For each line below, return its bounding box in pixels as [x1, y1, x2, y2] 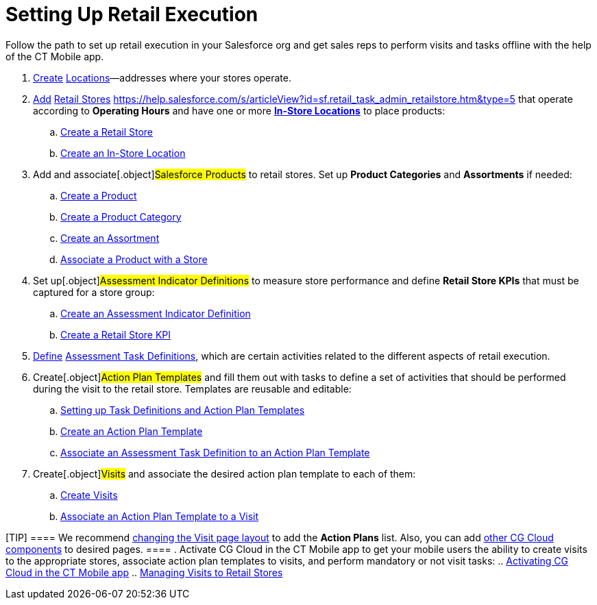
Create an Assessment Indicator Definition [60, 307, 251, 319]
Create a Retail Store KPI [60, 328, 171, 341]
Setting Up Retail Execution [5, 3, 258, 26]
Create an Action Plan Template [60, 425, 203, 437]
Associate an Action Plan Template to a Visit [60, 510, 259, 522]
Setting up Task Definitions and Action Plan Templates [60, 404, 305, 416]
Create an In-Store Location [60, 147, 186, 159]
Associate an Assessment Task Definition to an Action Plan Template [60, 446, 370, 458]
